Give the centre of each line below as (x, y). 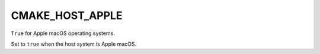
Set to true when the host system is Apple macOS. (74, 44)
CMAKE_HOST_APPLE (67, 15)
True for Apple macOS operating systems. (63, 33)
